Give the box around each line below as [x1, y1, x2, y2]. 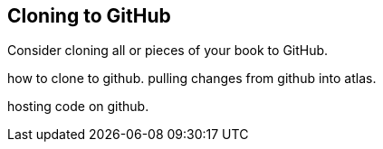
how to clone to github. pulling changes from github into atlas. [7, 70, 377, 87]
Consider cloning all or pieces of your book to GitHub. [7, 42, 329, 59]
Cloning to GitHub [7, 5, 171, 27]
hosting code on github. [7, 98, 149, 115]
